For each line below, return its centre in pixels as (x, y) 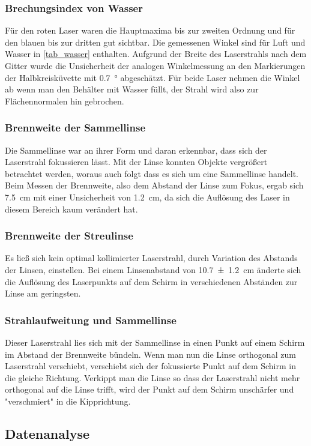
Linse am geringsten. (43, 293)
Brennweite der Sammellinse (75, 128)
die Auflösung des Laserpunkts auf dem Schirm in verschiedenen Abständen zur (151, 281)
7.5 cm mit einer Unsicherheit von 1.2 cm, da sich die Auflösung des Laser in (147, 197)
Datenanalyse (47, 433)
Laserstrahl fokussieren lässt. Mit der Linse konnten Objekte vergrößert (136, 162)
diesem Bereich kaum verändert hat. (71, 209)
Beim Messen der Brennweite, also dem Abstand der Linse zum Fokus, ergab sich (154, 185)
